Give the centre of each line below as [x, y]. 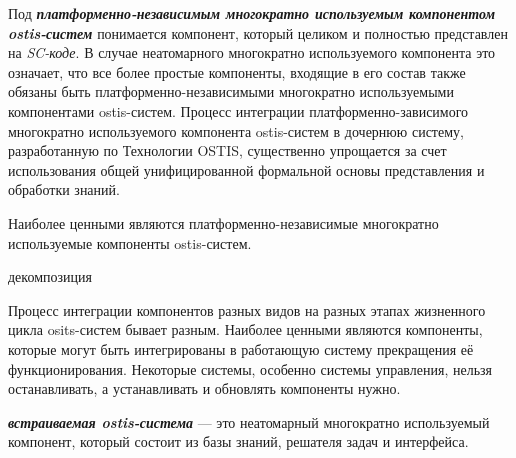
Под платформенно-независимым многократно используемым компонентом [251, 13]
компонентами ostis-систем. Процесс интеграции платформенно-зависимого [238, 110]
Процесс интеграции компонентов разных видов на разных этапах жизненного [247, 309]
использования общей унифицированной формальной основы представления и [246, 169]
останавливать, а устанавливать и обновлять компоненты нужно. [204, 388]
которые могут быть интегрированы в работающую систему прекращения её [241, 348]
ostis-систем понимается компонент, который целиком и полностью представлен [258, 32]
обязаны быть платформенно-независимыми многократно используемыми [231, 91]
